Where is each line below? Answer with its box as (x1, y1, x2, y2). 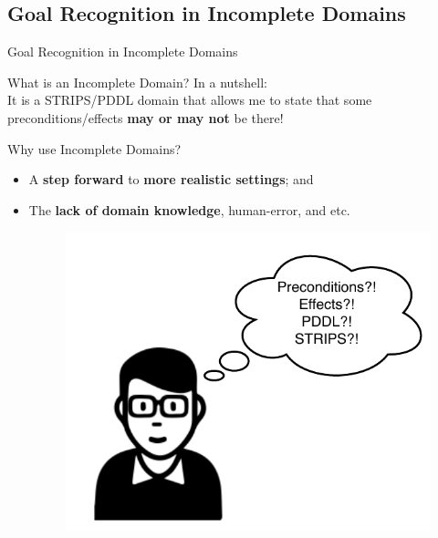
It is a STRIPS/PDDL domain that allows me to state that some (7, 90, 372, 109)
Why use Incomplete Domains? (7, 139, 182, 158)
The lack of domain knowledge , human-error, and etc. (28, 200, 350, 219)
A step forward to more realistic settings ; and (28, 170, 314, 189)
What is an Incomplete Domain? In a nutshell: (7, 72, 268, 91)
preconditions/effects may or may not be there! (7, 108, 284, 127)
